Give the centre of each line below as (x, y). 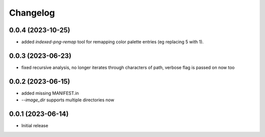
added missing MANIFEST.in (50, 93)
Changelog (32, 13)
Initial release (35, 126)
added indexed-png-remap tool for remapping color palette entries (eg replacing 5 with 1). (112, 42)
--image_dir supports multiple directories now (68, 100)
